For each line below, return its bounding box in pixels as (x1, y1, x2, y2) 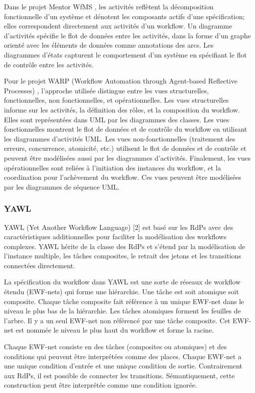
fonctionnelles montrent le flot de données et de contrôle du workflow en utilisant (4, 124, 247, 134)
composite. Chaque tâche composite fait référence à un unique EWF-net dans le (4, 296, 244, 306)
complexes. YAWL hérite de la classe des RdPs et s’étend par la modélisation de (4, 241, 245, 251)
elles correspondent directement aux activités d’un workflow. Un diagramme (4, 21, 232, 31)
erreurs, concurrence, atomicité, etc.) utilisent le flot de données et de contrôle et (4, 143, 247, 153)
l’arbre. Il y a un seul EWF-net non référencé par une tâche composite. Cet (4, 315, 230, 325)
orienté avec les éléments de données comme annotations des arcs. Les (4, 40, 214, 50)
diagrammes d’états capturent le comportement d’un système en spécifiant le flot (4, 49, 247, 59)
